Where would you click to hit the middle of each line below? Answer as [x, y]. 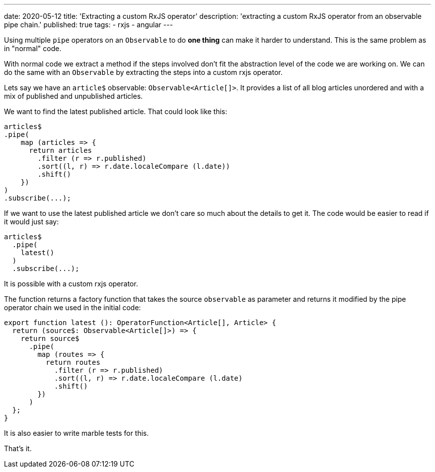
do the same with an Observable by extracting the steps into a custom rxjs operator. [143, 72]
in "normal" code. [33, 48]
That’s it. [18, 448]
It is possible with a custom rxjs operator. [71, 284]
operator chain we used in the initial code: [72, 307]
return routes [73, 362]
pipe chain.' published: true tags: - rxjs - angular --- [89, 25]
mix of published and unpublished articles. [73, 96]
